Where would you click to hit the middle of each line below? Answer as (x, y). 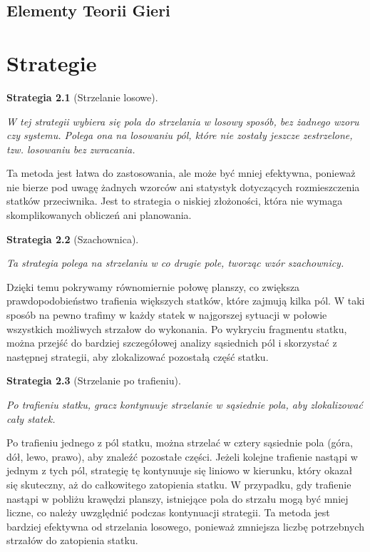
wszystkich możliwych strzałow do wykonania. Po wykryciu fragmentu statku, (177, 328)
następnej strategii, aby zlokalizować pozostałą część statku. (138, 356)
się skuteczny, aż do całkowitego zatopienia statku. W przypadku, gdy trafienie (179, 484)
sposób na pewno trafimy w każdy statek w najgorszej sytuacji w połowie (167, 315)
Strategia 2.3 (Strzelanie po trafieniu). (94, 380)
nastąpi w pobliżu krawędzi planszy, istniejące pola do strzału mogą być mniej (178, 498)
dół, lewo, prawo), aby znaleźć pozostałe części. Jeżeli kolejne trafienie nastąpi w (182, 456)
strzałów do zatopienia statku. (72, 540)
